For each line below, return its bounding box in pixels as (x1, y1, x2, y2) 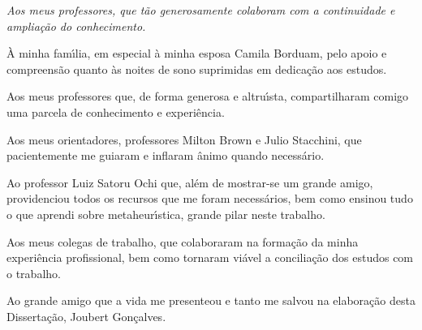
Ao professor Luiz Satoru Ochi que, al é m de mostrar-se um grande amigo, (6, 174, 373, 191)
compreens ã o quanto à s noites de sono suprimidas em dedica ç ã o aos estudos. (6, 60, 387, 77)
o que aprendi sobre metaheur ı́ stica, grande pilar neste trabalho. (6, 205, 325, 222)
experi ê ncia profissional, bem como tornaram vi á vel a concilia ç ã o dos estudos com (6, 249, 414, 266)
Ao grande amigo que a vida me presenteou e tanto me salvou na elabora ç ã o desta (6, 292, 416, 309)
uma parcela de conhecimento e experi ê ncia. (6, 103, 225, 120)
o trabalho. (6, 264, 61, 281)
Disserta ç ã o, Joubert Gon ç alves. (6, 307, 166, 324)
